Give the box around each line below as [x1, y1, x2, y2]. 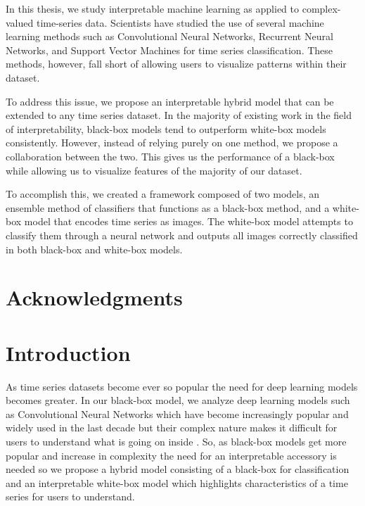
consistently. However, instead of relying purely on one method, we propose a [6, 135, 338, 150]
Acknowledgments [6, 283, 183, 312]
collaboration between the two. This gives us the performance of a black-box [6, 148, 335, 163]
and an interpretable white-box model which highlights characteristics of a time [6, 475, 348, 490]
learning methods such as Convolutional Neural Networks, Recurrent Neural [6, 29, 333, 44]
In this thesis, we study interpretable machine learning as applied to [6, 1, 300, 15]
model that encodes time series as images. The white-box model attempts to [24, 214, 353, 229]
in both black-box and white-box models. [6, 241, 183, 256]
